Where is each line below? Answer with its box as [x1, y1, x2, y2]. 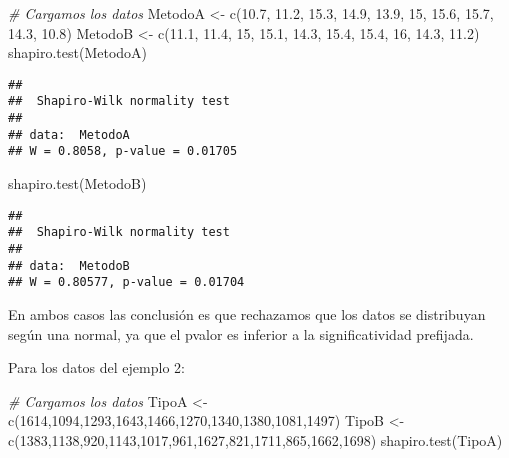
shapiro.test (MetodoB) [8, 173, 147, 194]
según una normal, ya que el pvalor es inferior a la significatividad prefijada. [8, 323, 474, 344]
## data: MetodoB [8, 258, 130, 273]
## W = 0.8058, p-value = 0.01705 [8, 144, 238, 159]
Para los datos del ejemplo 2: [8, 357, 185, 378]
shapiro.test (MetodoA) [8, 42, 148, 63]
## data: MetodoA [8, 127, 130, 142]
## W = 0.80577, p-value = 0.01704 [8, 275, 245, 290]
